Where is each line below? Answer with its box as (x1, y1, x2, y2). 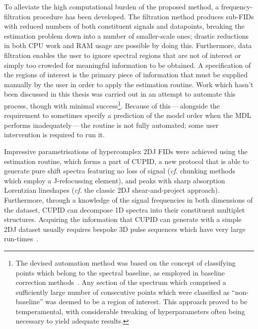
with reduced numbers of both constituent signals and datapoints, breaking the (4, 21, 245, 31)
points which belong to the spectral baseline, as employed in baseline (15, 267, 225, 277)
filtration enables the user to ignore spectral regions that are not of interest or (4, 50, 241, 60)
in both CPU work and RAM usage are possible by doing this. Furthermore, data (4, 40, 252, 51)
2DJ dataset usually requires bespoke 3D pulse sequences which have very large (4, 223, 246, 234)
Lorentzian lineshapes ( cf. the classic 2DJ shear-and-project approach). (4, 185, 220, 195)
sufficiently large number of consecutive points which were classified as (15, 286, 230, 297)
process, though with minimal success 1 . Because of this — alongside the (4, 99, 220, 110)
